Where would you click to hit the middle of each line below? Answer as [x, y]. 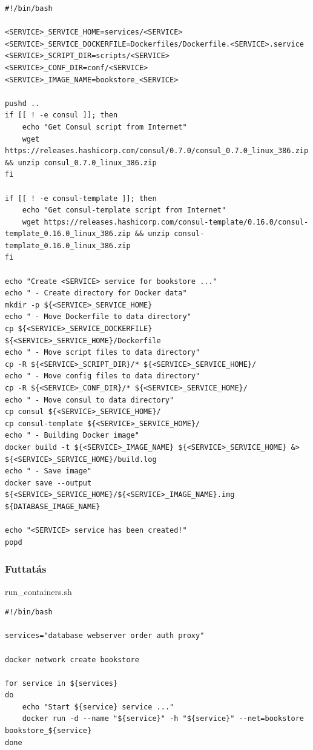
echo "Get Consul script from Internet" [104, 127]
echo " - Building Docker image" [72, 436]
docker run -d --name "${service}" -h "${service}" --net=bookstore [163, 719]
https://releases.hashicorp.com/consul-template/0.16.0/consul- [176, 222]
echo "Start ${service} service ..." [98, 707]
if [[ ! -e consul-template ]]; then [81, 198]
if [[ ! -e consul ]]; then [61, 115]
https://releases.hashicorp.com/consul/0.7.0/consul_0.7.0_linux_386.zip [157, 151]
